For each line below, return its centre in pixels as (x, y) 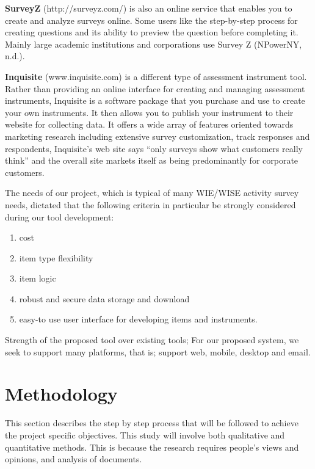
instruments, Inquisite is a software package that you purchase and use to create (155, 100)
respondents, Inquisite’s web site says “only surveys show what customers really (154, 148)
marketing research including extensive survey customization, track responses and (157, 136)
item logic (38, 278)
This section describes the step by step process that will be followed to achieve (152, 423)
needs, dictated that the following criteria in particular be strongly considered (150, 204)
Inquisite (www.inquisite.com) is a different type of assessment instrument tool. (156, 76)
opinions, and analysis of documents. (74, 459)
